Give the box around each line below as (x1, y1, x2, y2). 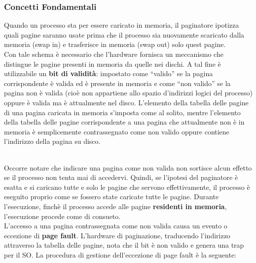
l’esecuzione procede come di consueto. (4, 211, 121, 221)
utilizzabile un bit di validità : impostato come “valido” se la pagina (4, 68, 213, 79)
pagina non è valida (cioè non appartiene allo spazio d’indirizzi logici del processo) (4, 88, 253, 98)
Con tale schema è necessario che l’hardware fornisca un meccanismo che (4, 49, 223, 59)
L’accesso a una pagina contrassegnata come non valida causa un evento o (4, 220, 227, 231)
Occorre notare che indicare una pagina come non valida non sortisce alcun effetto (4, 162, 252, 173)
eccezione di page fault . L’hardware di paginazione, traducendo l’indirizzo (4, 230, 230, 240)
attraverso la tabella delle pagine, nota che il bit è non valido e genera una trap (4, 240, 244, 250)
